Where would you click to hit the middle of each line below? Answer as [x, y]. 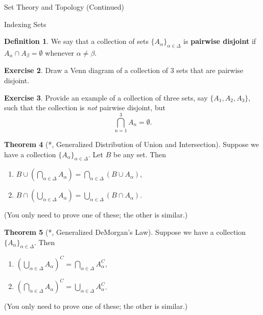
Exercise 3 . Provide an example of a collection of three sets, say [106, 97]
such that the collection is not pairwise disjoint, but [85, 107]
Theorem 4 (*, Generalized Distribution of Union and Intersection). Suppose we [132, 144]
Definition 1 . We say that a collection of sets [76, 41]
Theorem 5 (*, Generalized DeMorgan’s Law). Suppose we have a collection [125, 232]
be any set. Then [140, 154]
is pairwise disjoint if [220, 41]
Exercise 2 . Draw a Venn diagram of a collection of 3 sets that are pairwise [124, 70]
